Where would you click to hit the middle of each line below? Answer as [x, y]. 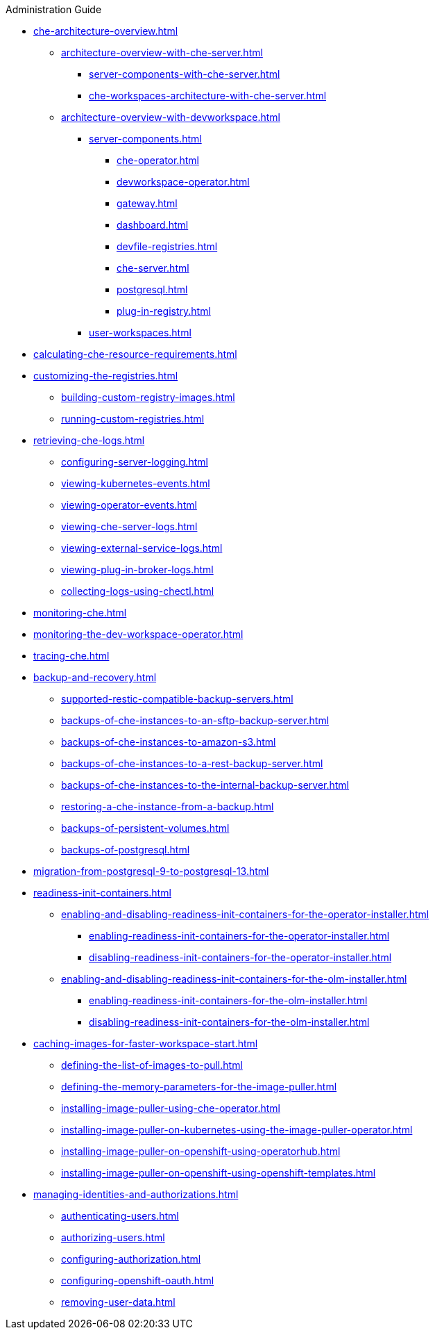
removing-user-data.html [118, 1302]
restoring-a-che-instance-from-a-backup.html [168, 806]
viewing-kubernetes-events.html [136, 483]
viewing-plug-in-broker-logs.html [137, 570]
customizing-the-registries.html [106, 376]
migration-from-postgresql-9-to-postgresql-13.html [151, 871]
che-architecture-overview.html [106, 31]
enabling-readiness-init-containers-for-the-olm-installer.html [228, 1000]
